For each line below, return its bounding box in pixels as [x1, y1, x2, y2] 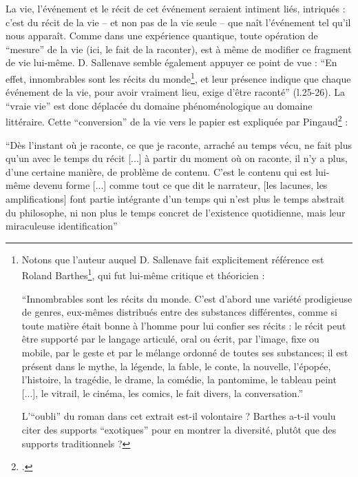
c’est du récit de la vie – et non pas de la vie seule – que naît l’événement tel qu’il [6, 14, 351, 29]
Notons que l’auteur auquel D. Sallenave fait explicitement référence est [21, 252, 324, 266]
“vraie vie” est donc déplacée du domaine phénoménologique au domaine [6, 98, 313, 112]
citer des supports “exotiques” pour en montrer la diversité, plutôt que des [21, 423, 337, 436]
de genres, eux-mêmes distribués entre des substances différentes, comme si [21, 305, 337, 319]
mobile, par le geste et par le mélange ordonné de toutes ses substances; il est [21, 345, 348, 360]
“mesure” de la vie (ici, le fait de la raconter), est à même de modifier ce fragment [6, 41, 352, 56]
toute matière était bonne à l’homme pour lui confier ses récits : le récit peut [21, 318, 346, 332]
